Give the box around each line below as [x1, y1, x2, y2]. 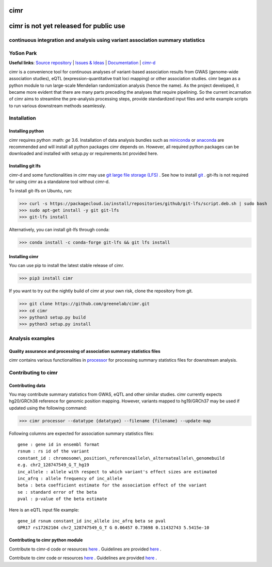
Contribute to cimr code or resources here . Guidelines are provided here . [9, 555, 157, 561]
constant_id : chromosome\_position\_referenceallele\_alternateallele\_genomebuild [17, 455, 225, 461]
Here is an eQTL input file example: [9, 507, 80, 513]
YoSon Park [9, 50, 37, 56]
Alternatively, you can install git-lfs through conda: [9, 227, 110, 233]
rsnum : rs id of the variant [17, 449, 90, 454]
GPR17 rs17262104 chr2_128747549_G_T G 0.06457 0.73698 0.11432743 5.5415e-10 [17, 525, 209, 531]
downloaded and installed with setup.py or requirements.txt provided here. [9, 150, 159, 156]
